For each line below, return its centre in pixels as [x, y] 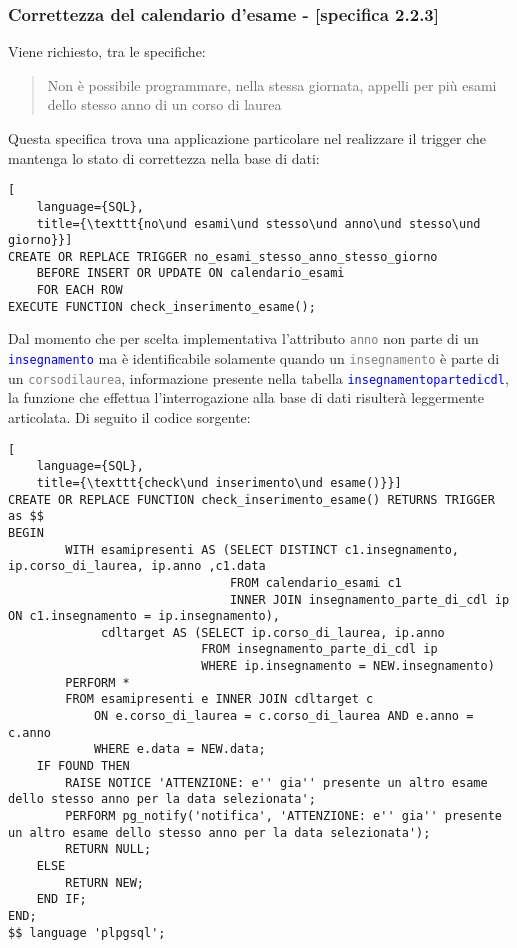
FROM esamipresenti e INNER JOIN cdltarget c [219, 699]
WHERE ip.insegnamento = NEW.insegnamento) [348, 666]
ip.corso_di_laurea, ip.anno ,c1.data [137, 566]
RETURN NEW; [105, 882]
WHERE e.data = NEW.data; [179, 749]
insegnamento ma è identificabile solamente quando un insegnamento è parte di [254, 358]
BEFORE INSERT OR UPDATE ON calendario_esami [190, 273]
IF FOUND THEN [83, 766]
